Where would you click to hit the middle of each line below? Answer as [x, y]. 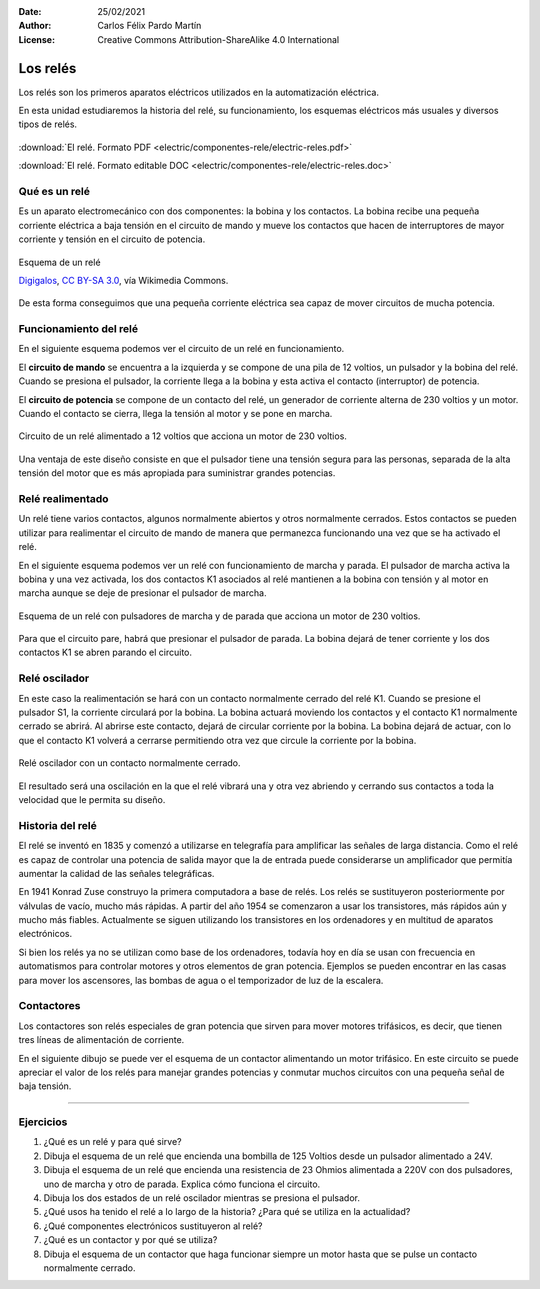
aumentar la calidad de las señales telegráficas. [116, 873]
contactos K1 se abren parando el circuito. [105, 652]
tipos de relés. [48, 124]
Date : [30, 11]
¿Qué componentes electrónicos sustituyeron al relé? [153, 1226]
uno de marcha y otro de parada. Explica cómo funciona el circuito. [182, 1184]
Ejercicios [43, 1122]
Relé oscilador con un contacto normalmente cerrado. [129, 763]
